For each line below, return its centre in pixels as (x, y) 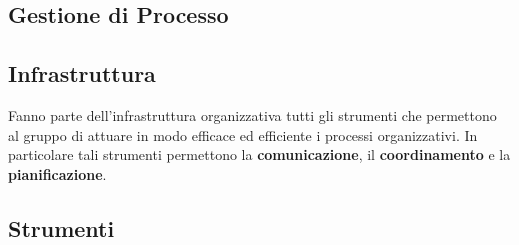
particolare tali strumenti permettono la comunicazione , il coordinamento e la (259, 154)
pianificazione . (57, 173)
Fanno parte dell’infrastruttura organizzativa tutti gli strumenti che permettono (252, 114)
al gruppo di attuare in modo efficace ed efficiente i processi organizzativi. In (243, 134)
